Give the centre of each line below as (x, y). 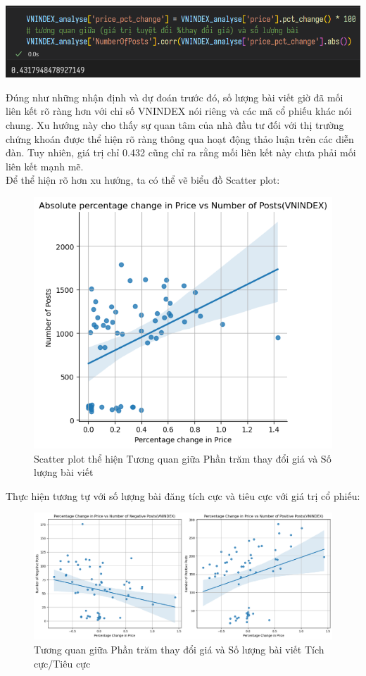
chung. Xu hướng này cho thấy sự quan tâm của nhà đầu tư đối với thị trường (175, 125)
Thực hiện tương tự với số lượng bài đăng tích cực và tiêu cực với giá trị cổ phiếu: (183, 495)
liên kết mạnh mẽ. (45, 166)
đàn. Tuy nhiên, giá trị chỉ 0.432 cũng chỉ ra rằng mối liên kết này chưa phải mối (181, 152)
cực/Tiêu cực (62, 663)
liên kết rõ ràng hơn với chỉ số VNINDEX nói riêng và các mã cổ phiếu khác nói (179, 111)
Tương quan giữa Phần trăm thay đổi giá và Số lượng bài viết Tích (179, 649)
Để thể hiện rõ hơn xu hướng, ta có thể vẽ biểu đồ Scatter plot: (143, 180)
